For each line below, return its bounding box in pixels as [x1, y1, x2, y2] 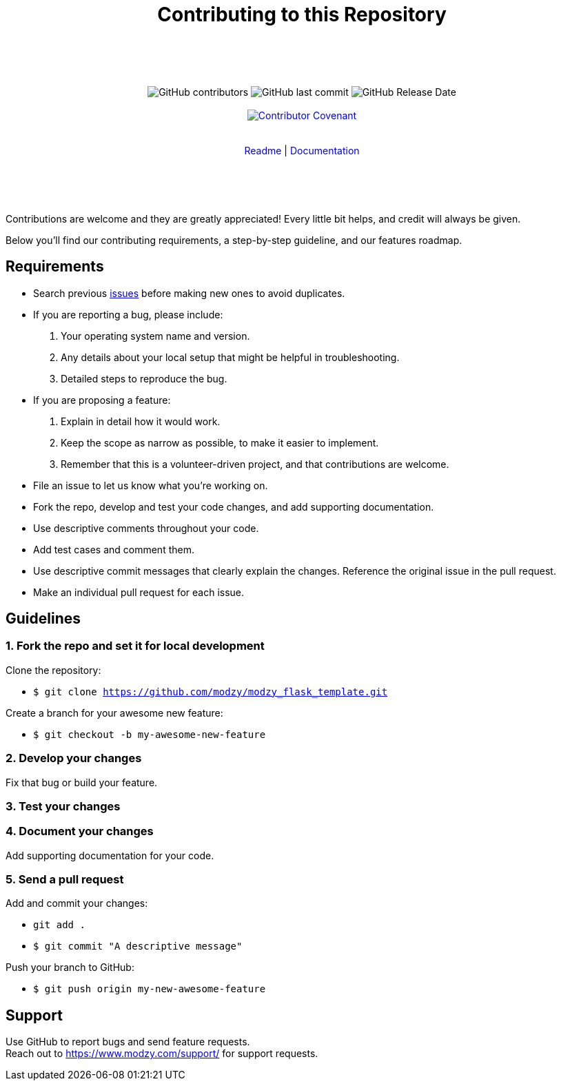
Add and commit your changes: [6, 897, 148, 910]
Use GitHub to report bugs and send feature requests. [6, 1036, 250, 1048]
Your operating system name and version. [61, 329, 250, 342]
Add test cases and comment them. [33, 543, 194, 555]
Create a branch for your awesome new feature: [6, 706, 223, 719]
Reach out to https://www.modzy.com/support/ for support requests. [6, 1047, 318, 1060]
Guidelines [6, 610, 81, 628]
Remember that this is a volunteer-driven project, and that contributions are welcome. [61, 458, 449, 470]
